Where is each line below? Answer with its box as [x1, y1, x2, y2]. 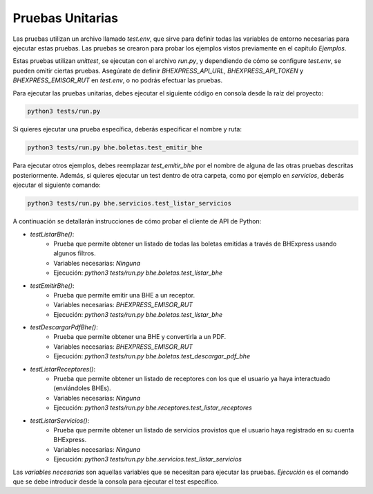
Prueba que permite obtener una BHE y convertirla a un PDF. [53, 333, 227, 341]
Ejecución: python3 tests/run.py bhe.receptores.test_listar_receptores [53, 403, 252, 412]
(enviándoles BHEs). [53, 384, 111, 392]
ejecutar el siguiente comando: [12, 181, 101, 190]
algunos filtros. [53, 249, 96, 257]
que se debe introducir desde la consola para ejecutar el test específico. [12, 477, 219, 486]
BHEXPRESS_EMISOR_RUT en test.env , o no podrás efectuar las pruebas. [12, 76, 223, 84]
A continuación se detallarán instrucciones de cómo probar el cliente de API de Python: [12, 217, 262, 226]
